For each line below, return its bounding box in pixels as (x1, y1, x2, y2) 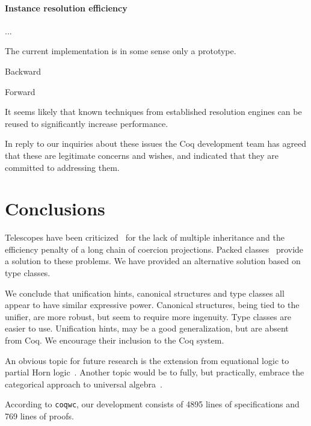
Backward (5, 64, 42, 77)
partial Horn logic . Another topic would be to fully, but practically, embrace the (5, 366, 304, 378)
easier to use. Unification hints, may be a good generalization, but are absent (5, 322, 289, 335)
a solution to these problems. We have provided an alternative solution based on (5, 255, 301, 267)
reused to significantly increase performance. (5, 117, 168, 129)
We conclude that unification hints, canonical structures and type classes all (5, 286, 285, 299)
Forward (5, 85, 35, 97)
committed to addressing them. (5, 161, 120, 173)
